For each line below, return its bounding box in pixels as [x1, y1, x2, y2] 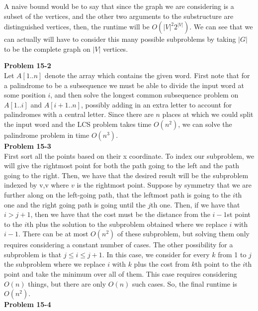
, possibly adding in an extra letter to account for [81, 99, 232, 109]
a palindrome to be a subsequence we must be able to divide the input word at [4, 80, 244, 90]
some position [4, 90, 46, 100]
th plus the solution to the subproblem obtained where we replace [27, 218, 227, 229]
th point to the [195, 259, 241, 269]
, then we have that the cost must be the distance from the [30, 209, 210, 219]
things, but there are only [28, 278, 106, 289]
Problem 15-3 [4, 140, 51, 151]
